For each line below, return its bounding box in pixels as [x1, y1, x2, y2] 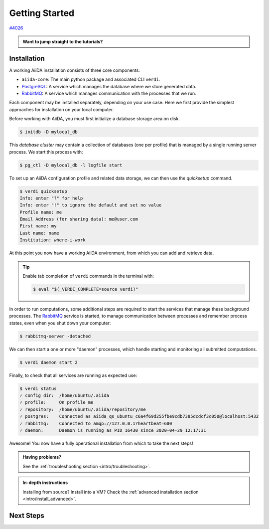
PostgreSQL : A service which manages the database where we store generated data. [21, 83, 197, 89]
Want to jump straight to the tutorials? [22, 38, 103, 44]
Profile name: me [19, 209, 62, 215]
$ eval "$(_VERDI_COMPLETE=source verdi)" [33, 286, 138, 292]
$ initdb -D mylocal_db [19, 129, 78, 135]
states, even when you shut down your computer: [9, 320, 111, 326]
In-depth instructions [22, 480, 68, 486]
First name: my [19, 223, 57, 229]
